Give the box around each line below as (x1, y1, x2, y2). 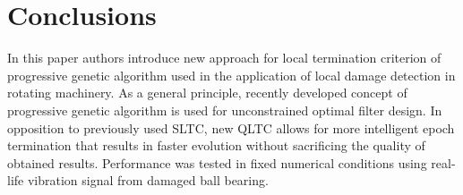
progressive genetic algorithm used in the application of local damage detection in (7, 65, 456, 84)
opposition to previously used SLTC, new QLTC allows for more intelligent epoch (7, 118, 455, 137)
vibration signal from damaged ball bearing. (27, 171, 269, 190)
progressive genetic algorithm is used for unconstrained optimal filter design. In (7, 100, 442, 119)
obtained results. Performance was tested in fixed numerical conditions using (7, 153, 427, 172)
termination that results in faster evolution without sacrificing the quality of (7, 136, 425, 155)
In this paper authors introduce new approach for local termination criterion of (7, 48, 442, 67)
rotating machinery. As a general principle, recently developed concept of (7, 83, 407, 102)
